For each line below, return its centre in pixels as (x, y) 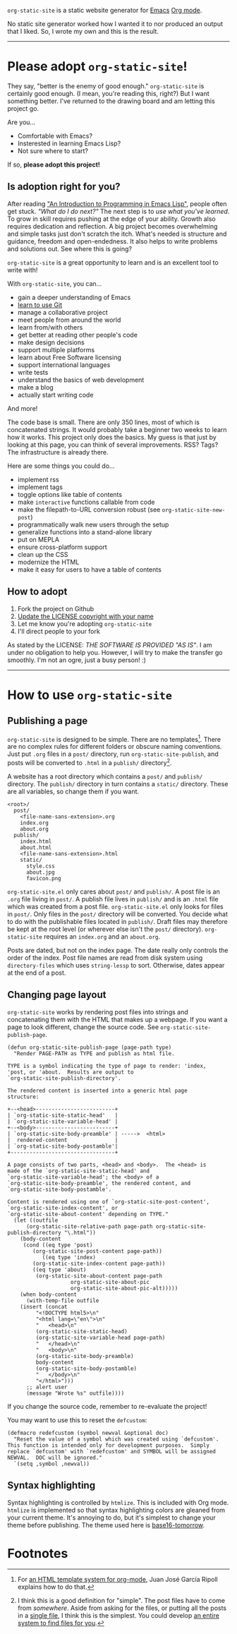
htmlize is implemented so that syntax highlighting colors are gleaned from (116, 1510)
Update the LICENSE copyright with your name (85, 616)
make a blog (36, 387)
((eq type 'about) (60, 1270)
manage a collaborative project (62, 312)
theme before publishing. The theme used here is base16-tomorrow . (106, 1525)
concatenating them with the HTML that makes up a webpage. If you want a (117, 1019)
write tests (33, 372)
